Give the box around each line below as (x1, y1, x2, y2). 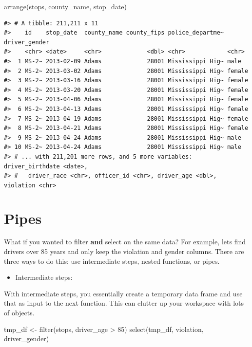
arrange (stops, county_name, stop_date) (4, 1, 127, 11)
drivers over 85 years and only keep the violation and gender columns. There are (4, 246, 244, 256)
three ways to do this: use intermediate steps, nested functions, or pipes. (4, 256, 220, 266)
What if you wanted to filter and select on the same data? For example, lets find (4, 237, 246, 247)
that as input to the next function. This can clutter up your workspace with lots (4, 298, 244, 308)
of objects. (4, 307, 35, 317)
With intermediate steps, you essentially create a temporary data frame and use (4, 288, 243, 298)
